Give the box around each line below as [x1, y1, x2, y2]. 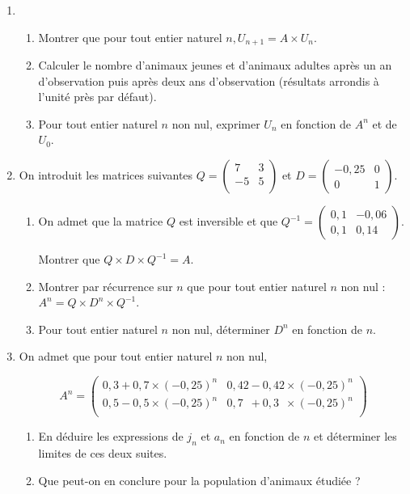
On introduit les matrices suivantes [19, 167, 193, 184]
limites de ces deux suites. [38, 444, 167, 461]
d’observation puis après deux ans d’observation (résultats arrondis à [38, 72, 379, 89]
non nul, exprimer [171, 115, 260, 132]
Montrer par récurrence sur [38, 277, 173, 294]
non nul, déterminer [171, 320, 270, 337]
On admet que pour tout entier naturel [19, 348, 213, 365]
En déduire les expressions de [38, 428, 184, 445]
